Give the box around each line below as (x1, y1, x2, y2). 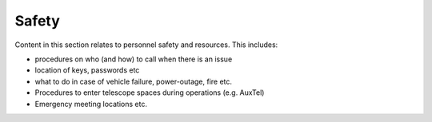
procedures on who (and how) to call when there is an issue (34, 54, 233, 64)
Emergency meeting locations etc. (34, 99, 148, 108)
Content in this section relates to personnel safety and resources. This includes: (14, 40, 278, 49)
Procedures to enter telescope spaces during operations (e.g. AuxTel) (34, 88, 265, 97)
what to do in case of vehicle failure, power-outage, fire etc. (34, 77, 232, 86)
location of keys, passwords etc (34, 65, 140, 75)
